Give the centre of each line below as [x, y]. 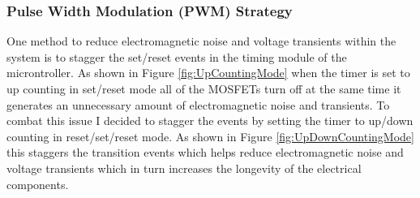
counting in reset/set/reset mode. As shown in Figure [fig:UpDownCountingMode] [210, 136]
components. [38, 184]
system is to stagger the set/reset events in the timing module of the [177, 56]
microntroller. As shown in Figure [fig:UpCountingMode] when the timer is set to [208, 73]
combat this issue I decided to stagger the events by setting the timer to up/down [210, 121]
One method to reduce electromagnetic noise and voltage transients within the [201, 41]
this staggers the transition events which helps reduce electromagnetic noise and [205, 152]
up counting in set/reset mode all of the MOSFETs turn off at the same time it [204, 88]
